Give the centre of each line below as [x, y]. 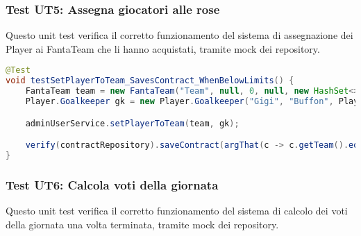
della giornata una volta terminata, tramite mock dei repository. [142, 224]
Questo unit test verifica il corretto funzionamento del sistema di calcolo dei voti [177, 211]
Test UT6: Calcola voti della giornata [112, 184]
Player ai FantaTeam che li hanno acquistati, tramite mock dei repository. [163, 48]
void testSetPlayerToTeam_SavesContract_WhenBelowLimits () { [150, 81]
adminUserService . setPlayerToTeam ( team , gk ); [132, 123]
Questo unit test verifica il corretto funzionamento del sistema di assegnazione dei [179, 35]
